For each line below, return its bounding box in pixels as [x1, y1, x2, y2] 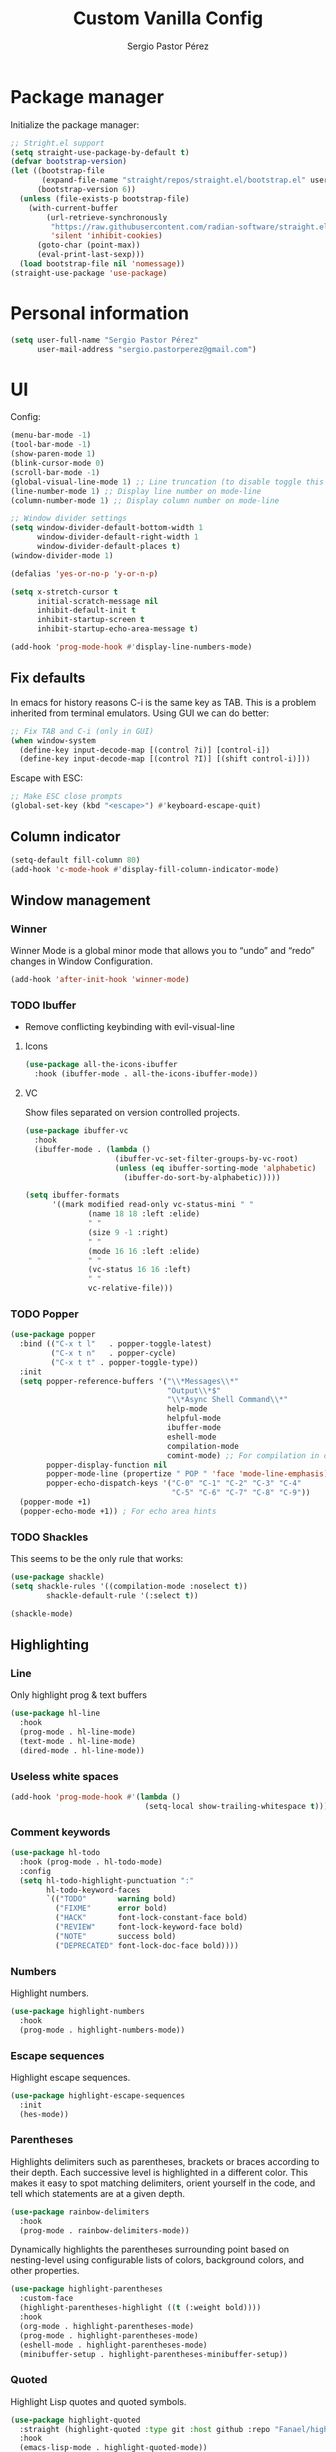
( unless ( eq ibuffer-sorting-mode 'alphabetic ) [114, 1163, 317, 1173]
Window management [10, 892, 152, 909]
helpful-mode [166, 1413, 222, 1424]
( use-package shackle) [10, 1572, 105, 1582]
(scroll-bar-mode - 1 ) [10, 467, 101, 477]
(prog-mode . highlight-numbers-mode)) [19, 2025, 186, 2035]
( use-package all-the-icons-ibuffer [24, 1060, 178, 1070]
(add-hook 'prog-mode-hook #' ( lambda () [10, 1792, 182, 1802]
